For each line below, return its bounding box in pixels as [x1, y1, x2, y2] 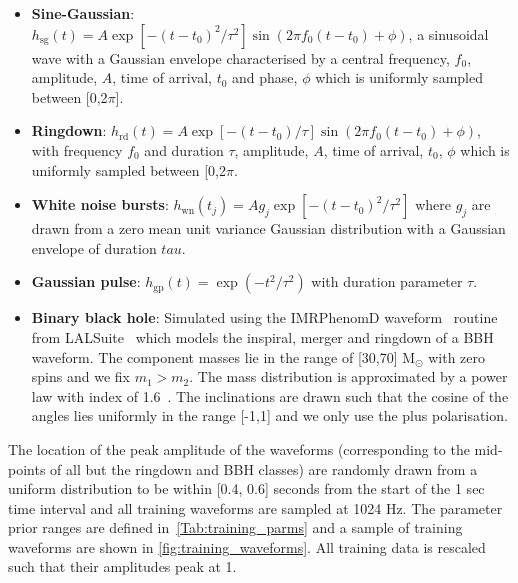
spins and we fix [31, 366, 130, 387]
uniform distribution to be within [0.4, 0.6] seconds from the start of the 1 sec [8, 478, 485, 499]
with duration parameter [311, 271, 463, 292]
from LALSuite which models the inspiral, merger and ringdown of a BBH [31, 326, 494, 347]
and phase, [232, 67, 298, 88]
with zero [428, 346, 486, 367]
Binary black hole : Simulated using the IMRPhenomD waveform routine [31, 307, 498, 328]
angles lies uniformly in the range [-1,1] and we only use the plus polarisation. [31, 405, 508, 426]
